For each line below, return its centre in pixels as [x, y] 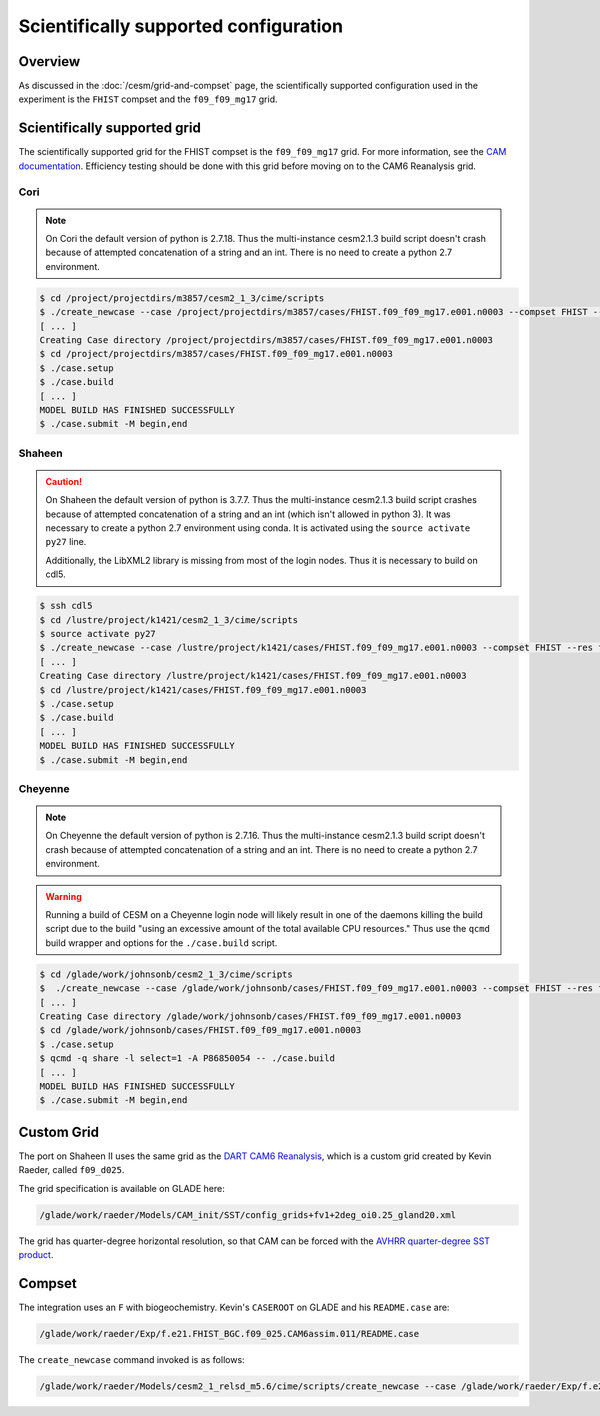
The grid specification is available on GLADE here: [121, 1188]
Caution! [64, 481]
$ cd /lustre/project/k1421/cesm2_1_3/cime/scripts [169, 619]
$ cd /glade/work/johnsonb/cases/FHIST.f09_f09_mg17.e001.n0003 [200, 1030]
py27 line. [66, 542]
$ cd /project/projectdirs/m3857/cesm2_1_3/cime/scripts [182, 298]
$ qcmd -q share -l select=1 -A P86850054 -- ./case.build [187, 1058]
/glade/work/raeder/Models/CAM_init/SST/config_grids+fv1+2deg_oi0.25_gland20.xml [248, 1214]
